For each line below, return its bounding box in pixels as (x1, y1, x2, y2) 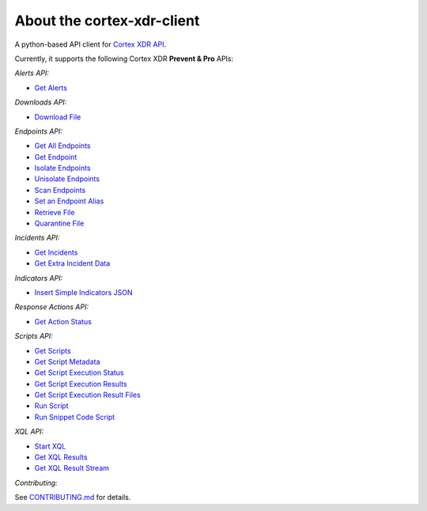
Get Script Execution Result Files (34, 390, 142, 399)
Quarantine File (34, 218, 85, 229)
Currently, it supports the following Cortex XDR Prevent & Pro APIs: (14, 54, 234, 63)
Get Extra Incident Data (34, 259, 111, 268)
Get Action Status (34, 316, 93, 326)
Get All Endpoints (34, 141, 91, 150)
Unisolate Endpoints (34, 174, 100, 184)
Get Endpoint (34, 152, 77, 161)
